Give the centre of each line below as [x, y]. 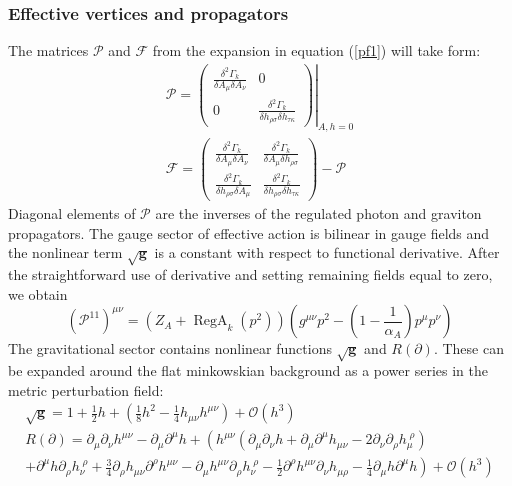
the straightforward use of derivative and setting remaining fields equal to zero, [250, 274]
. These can [468, 348]
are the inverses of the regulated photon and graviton [318, 213]
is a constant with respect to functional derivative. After [327, 252]
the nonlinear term [65, 252]
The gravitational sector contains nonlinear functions [170, 348]
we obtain [38, 293]
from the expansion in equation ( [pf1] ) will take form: [316, 50]
